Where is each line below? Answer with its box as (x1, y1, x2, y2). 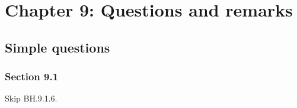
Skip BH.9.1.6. (5, 92, 58, 104)
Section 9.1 (5, 69, 59, 84)
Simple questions (5, 38, 110, 56)
